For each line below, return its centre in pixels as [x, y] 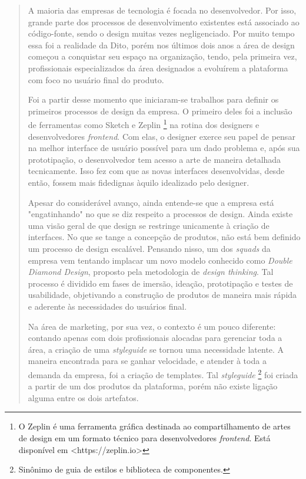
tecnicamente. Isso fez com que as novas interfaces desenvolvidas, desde [156, 171]
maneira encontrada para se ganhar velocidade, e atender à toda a [147, 361]
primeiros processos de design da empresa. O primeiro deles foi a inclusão [160, 111]
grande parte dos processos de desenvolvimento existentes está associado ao [164, 22]
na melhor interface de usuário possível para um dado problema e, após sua [164, 148]
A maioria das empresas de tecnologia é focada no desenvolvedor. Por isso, [162, 10]
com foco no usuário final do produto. [96, 79]
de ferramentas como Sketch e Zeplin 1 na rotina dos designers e [144, 124]
